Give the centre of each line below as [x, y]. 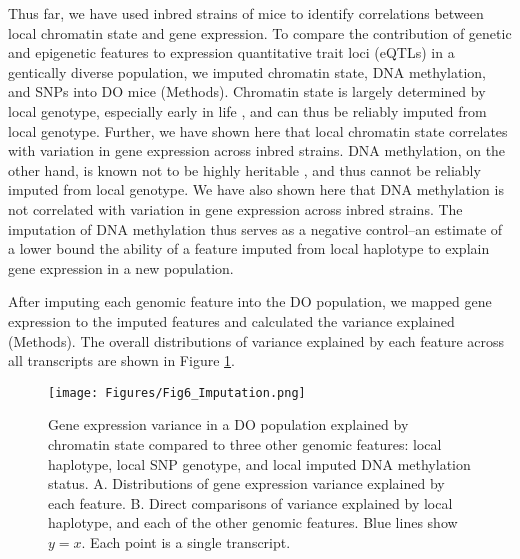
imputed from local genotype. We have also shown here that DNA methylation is [256, 189]
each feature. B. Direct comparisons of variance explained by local [250, 502]
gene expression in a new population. [121, 267]
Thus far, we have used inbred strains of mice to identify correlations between [246, 13]
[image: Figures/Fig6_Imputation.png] [177, 392]
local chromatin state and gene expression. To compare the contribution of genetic [260, 32]
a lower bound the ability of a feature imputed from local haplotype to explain [249, 248]
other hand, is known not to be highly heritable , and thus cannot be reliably [244, 169]
